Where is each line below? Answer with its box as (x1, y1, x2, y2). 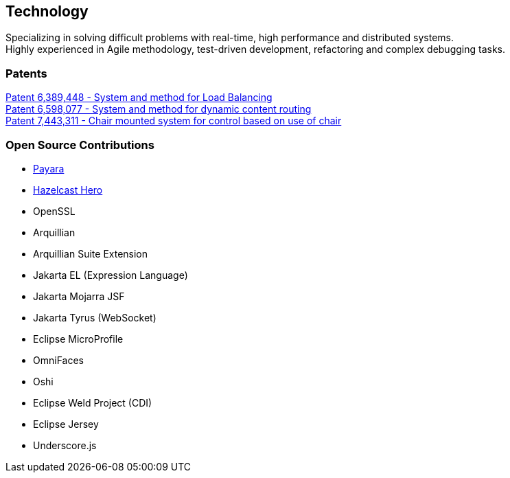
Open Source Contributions (5, 137, 154, 152)
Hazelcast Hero (33, 183, 103, 196)
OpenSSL (33, 205, 76, 217)
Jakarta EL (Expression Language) (33, 269, 188, 281)
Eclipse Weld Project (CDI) (33, 396, 152, 409)
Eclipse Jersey (33, 418, 99, 430)
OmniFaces (33, 354, 84, 366)
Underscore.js (33, 439, 97, 451)
